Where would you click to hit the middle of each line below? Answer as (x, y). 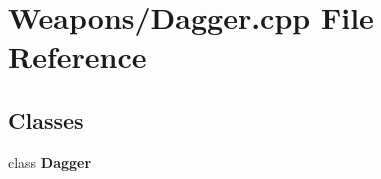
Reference (77, 56)
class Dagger (50, 161)
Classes (46, 119)
